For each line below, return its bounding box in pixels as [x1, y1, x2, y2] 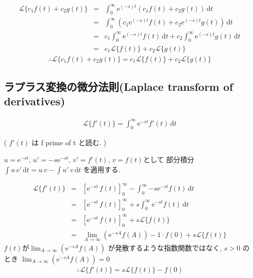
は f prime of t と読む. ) [31, 137, 106, 148]
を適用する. [83, 164, 120, 174]
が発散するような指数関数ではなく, [108, 242, 222, 253]
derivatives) [4, 93, 65, 109]
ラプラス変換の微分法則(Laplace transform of [4, 78, 233, 94]
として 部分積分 [143, 154, 195, 165]
